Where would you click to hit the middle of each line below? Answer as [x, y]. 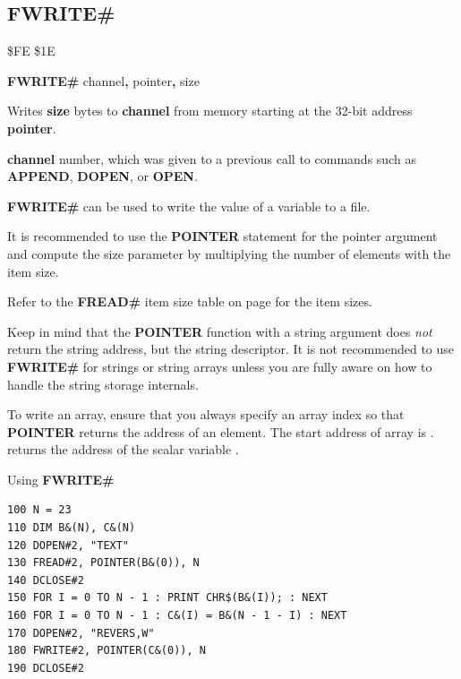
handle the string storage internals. [103, 384]
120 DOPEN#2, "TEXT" [68, 545]
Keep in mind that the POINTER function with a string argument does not [220, 331]
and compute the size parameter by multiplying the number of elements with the [229, 253]
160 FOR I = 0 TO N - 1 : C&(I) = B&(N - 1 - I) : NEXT [177, 616]
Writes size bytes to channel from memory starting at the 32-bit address [210, 111]
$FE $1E [31, 51]
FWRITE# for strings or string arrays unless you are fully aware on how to [220, 366]
